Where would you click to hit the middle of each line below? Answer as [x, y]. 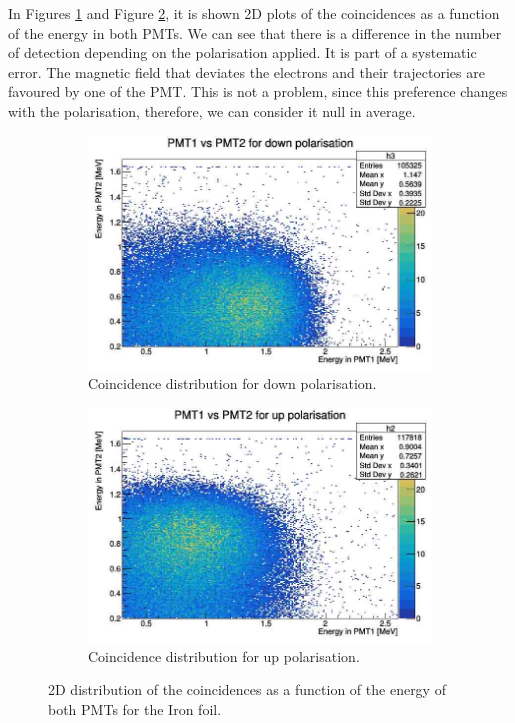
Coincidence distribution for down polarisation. [232, 383]
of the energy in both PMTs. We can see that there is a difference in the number [255, 32]
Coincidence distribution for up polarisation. [224, 655]
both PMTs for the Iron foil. [135, 708]
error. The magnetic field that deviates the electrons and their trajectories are [246, 71]
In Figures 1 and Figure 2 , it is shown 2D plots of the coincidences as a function [254, 13]
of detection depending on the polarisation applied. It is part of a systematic [242, 52]
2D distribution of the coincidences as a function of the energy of [247, 689]
